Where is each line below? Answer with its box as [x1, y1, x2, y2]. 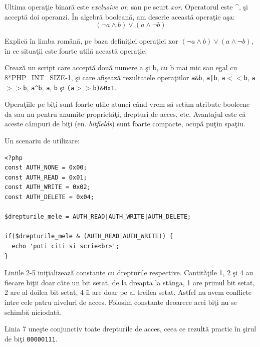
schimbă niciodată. [5, 306, 62, 317]
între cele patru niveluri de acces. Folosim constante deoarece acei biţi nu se [5, 296, 237, 307]
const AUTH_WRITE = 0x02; [5, 184, 91, 191]
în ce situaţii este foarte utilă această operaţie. [5, 45, 147, 56]
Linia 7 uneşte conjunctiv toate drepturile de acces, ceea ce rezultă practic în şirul [5, 323, 256, 334]
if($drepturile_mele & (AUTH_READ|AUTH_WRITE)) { [5, 233, 173, 240]
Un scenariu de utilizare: [5, 135, 80, 146]
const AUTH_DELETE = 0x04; [5, 194, 94, 201]
